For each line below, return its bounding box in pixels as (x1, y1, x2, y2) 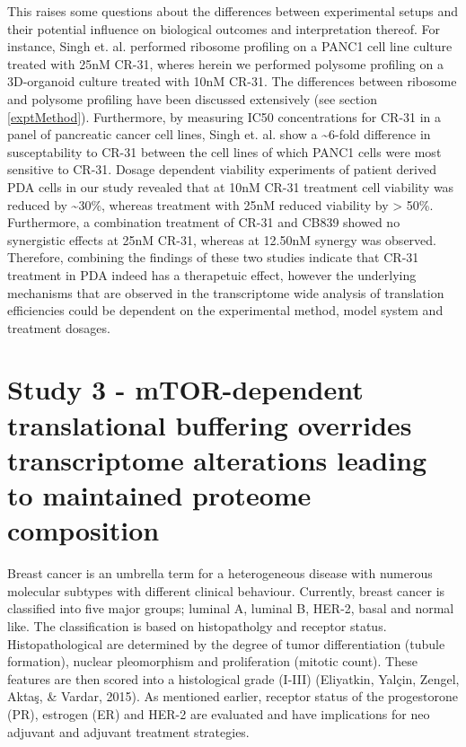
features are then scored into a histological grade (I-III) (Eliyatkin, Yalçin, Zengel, (7, 669, 460, 688)
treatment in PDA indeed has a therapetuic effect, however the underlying (7, 265, 417, 284)
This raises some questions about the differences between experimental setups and (7, 2, 459, 20)
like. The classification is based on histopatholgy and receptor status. (7, 616, 387, 635)
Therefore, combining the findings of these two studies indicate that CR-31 (7, 248, 419, 267)
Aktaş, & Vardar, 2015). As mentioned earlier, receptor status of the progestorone (7, 687, 458, 706)
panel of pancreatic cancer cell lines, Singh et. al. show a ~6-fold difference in (7, 125, 431, 144)
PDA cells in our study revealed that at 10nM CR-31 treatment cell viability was (7, 177, 454, 196)
